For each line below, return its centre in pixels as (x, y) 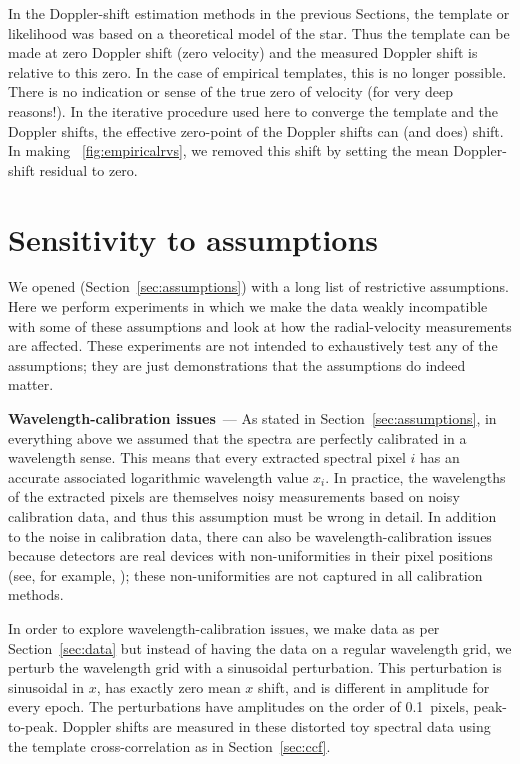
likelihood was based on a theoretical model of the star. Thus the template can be (259, 32)
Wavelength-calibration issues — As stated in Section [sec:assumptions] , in (252, 418)
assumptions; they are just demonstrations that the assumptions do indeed (237, 364)
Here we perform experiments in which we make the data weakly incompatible (248, 306)
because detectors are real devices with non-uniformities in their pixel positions (250, 555)
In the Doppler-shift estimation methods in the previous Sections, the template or (259, 13)
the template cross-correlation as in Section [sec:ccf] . (169, 745)
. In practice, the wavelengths (415, 476)
